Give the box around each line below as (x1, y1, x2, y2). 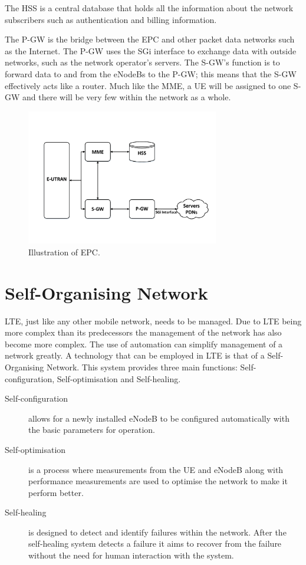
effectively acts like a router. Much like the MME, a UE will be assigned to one (5, 79, 291, 91)
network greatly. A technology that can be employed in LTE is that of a (5, 349, 265, 362)
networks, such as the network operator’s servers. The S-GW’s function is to (5, 56, 280, 68)
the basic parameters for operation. (28, 423, 155, 436)
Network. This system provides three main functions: (46, 360, 238, 373)
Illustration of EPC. (28, 245, 100, 258)
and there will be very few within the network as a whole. (22, 91, 231, 103)
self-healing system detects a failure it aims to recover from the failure (28, 537, 282, 550)
